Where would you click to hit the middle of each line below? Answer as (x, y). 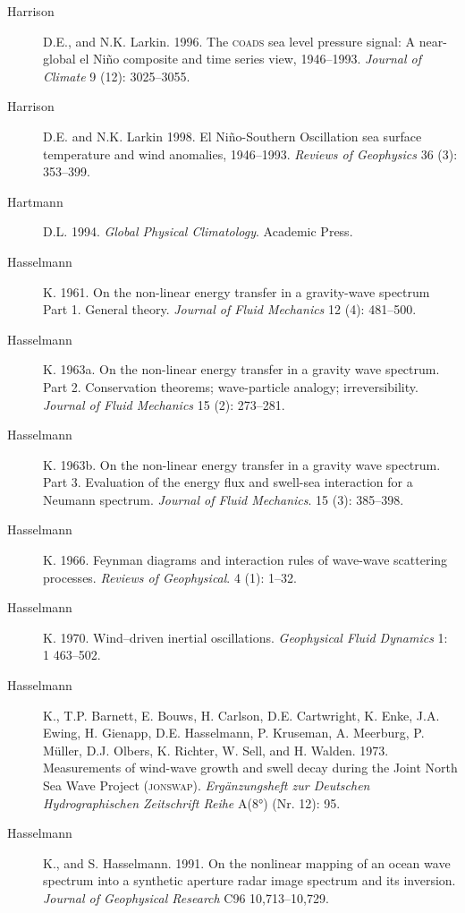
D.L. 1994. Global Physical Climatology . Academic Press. (198, 231)
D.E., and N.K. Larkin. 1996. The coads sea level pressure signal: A (229, 41)
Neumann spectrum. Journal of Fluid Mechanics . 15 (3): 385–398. (224, 499)
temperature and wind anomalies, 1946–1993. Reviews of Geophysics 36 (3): (250, 154)
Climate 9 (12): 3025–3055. (117, 76)
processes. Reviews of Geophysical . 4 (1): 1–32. (170, 577)
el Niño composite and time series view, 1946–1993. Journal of (250, 59)
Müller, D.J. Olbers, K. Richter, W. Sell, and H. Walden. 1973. (216, 750)
